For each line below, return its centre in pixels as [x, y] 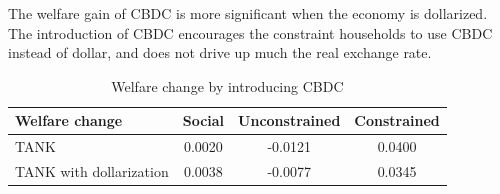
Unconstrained [289, 120]
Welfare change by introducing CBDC [227, 85]
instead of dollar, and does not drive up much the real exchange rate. [220, 52]
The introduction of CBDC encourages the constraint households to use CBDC [250, 32]
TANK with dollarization [92, 171]
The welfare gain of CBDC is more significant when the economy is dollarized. [248, 13]
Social [203, 120]
